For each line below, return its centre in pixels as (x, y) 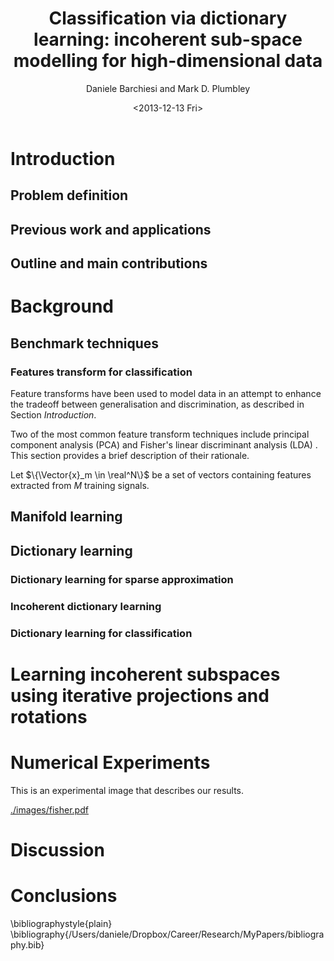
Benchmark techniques (85, 343)
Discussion (57, 849)
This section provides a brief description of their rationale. (130, 455)
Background (62, 306)
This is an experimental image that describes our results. (127, 790)
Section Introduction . (53, 414)
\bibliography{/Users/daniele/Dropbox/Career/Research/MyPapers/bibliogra (167, 934)
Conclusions (64, 896)
